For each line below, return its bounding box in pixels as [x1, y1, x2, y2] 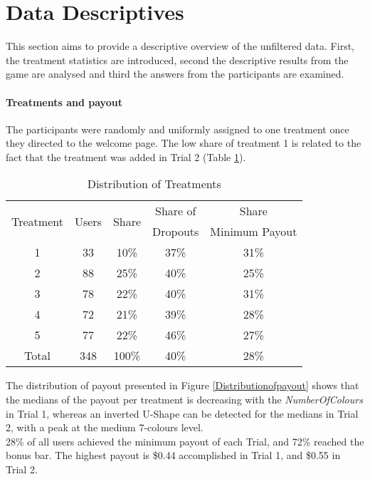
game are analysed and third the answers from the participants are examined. [6, 66, 344, 81]
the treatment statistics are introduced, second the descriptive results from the [6, 52, 349, 67]
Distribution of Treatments [87, 175, 221, 192]
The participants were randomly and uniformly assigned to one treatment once [6, 121, 349, 136]
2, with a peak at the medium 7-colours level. [6, 420, 203, 435]
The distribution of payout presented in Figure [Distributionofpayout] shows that [6, 378, 359, 393]
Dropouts [152, 223, 199, 240]
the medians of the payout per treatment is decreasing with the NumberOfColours [6, 392, 363, 407]
